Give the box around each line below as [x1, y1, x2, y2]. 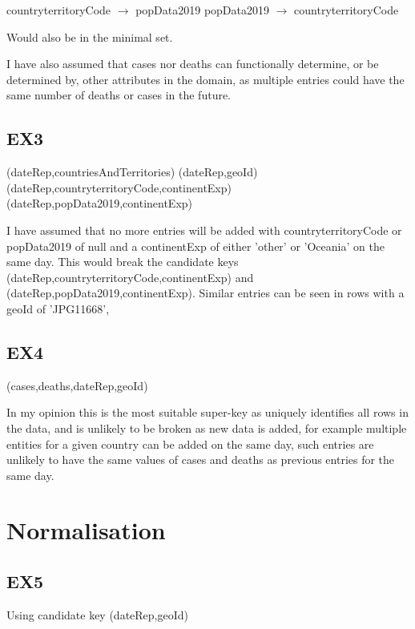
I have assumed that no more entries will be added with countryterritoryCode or [6, 221, 402, 238]
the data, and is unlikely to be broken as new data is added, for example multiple [6, 419, 407, 436]
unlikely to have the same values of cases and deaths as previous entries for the [6, 451, 395, 468]
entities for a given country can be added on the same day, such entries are [6, 435, 374, 452]
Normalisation [6, 514, 166, 546]
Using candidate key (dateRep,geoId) [6, 606, 188, 623]
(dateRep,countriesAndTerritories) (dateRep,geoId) [6, 163, 258, 180]
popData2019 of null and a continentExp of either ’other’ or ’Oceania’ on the [6, 237, 385, 254]
